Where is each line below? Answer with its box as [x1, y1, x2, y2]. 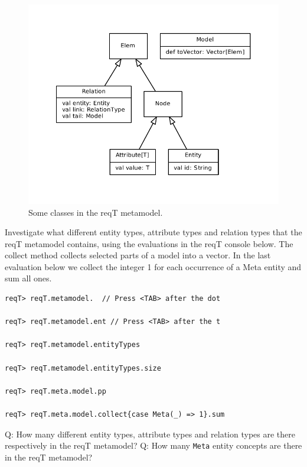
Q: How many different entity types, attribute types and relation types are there [5, 427, 295, 440]
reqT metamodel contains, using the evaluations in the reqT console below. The [5, 237, 293, 249]
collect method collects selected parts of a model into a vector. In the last [5, 249, 271, 261]
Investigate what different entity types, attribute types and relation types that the [5, 226, 302, 238]
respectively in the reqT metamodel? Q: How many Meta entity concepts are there [5, 439, 302, 452]
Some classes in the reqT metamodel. [28, 206, 163, 218]
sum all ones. [5, 272, 52, 284]
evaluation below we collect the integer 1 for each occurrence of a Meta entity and [5, 260, 302, 273]
